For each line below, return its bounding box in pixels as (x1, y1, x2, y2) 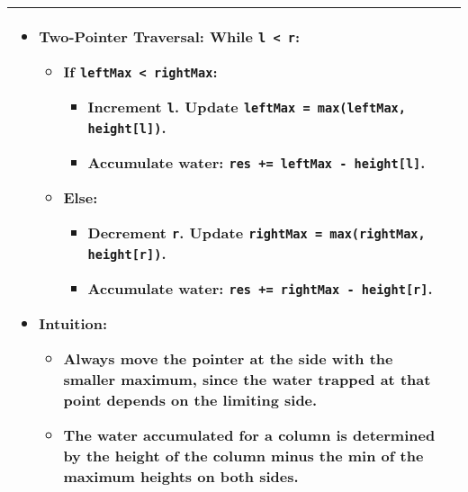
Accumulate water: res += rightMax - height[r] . (87, 278, 433, 299)
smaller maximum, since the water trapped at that (63, 369, 431, 389)
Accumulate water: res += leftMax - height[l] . (87, 152, 426, 173)
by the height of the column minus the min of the (63, 445, 424, 466)
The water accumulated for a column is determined (63, 425, 436, 445)
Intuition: (39, 313, 108, 334)
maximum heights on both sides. (63, 466, 299, 487)
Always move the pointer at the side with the (63, 348, 393, 369)
